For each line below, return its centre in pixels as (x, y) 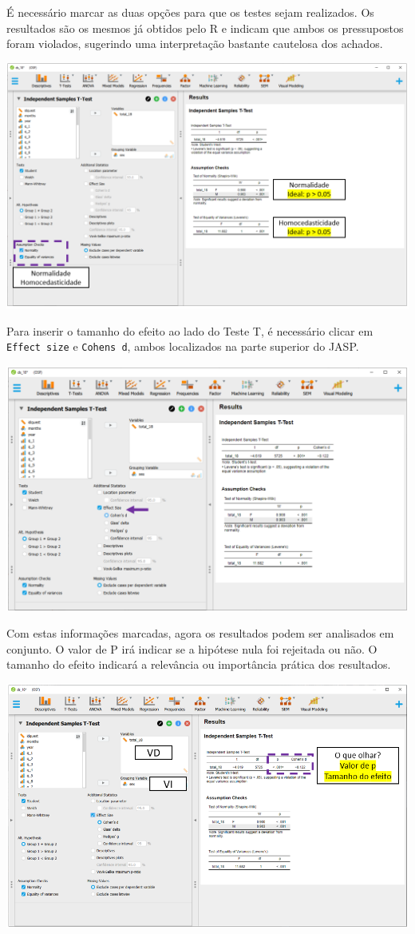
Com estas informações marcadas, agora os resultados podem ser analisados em (200, 633)
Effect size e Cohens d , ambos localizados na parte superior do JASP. (183, 346)
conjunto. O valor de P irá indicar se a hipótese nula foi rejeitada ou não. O (192, 648)
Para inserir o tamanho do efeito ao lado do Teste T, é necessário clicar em (190, 330)
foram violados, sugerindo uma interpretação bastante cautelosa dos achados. (195, 44)
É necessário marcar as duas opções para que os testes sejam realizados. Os (190, 12)
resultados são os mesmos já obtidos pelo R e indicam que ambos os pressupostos (205, 28)
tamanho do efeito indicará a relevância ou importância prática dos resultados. (199, 664)
